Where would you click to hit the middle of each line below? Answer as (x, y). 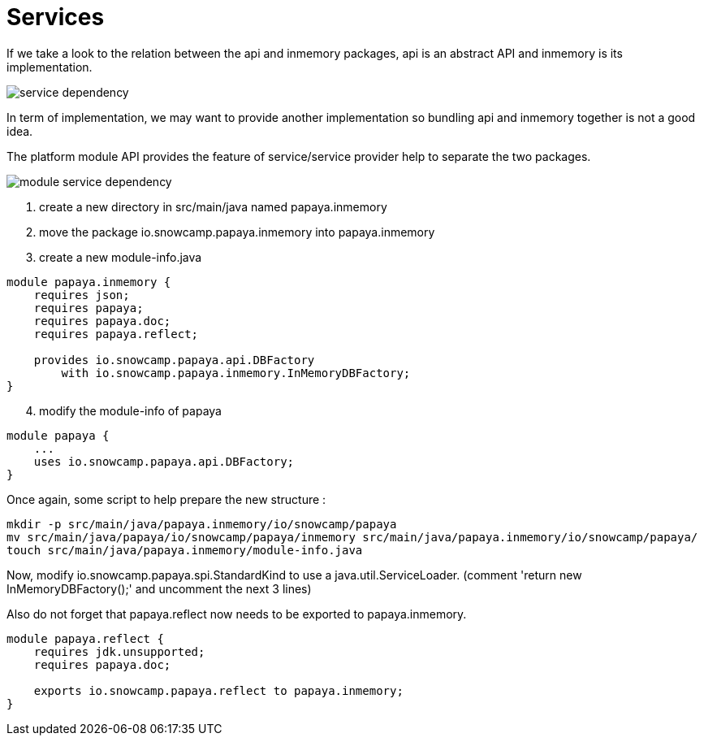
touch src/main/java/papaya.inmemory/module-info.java (185, 550)
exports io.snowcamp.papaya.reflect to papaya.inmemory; (218, 690)
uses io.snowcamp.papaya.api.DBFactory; (164, 461)
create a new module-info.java (121, 257)
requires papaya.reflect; (116, 334)
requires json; (82, 295)
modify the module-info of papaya (130, 410)
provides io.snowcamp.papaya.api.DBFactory (174, 360)
